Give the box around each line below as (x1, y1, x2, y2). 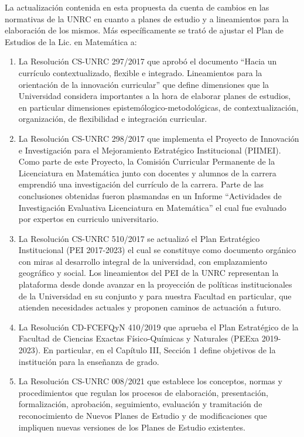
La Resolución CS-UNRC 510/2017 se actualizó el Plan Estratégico (18, 232, 260, 244)
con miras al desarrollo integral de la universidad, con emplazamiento (18, 255, 268, 267)
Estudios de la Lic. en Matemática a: (5, 35, 137, 47)
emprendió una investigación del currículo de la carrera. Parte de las (18, 178, 264, 190)
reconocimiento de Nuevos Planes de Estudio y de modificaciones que (18, 409, 267, 421)
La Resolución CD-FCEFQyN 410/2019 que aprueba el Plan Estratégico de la (18, 320, 299, 333)
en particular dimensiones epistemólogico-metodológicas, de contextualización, (18, 101, 299, 113)
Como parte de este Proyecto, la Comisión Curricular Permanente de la (18, 155, 275, 168)
